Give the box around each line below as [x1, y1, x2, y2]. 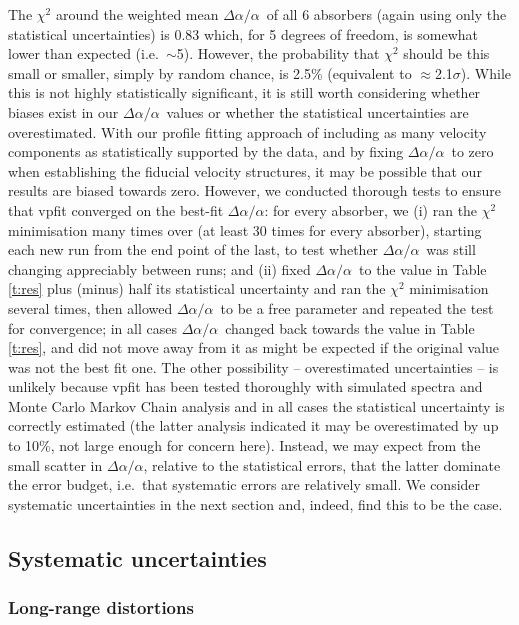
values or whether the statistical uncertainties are [166, 101, 469, 122]
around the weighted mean [55, 4, 219, 24]
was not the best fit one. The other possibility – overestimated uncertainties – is [8, 356, 499, 377]
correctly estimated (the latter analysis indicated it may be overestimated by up [8, 415, 499, 436]
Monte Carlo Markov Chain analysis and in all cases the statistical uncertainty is [8, 395, 505, 416]
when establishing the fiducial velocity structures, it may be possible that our [8, 160, 482, 181]
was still [426, 239, 476, 260]
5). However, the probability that [176, 43, 380, 64]
